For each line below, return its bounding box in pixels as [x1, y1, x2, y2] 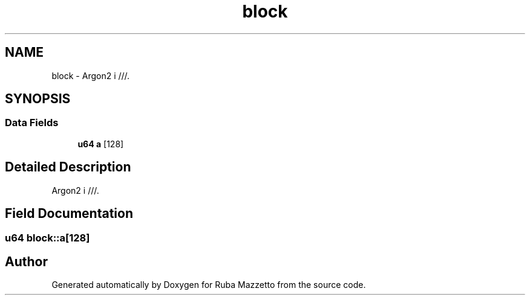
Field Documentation [5, 206, 133, 222]
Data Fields [5, 116, 59, 129]
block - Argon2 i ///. [51, 70, 130, 81]
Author [5, 254, 48, 269]
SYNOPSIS [5, 91, 71, 107]
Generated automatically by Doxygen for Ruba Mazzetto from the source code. [51, 279, 366, 290]
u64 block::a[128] [5, 231, 90, 244]
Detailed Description [5, 159, 131, 175]
